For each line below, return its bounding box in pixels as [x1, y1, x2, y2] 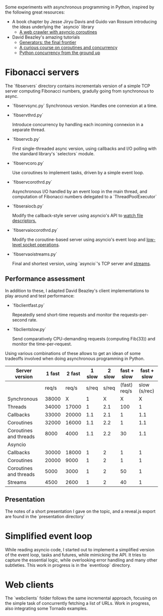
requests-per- [120, 312, 149, 317]
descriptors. [12, 218, 36, 224]
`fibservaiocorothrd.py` [12, 227, 58, 233]
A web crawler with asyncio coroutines [19, 29, 98, 35]
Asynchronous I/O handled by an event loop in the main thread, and [12, 188, 147, 194]
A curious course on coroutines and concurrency [19, 45, 118, 50]
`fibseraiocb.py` [12, 203, 44, 209]
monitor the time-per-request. [12, 341, 72, 347]
